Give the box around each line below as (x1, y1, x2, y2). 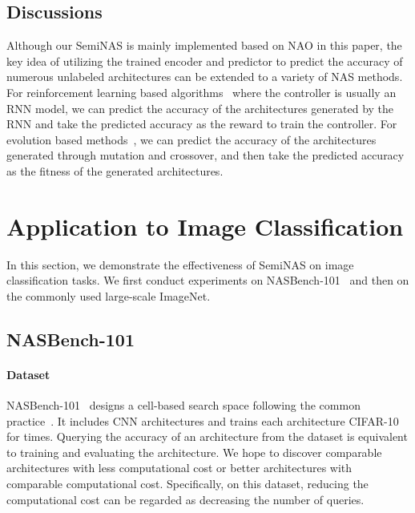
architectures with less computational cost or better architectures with (6, 459, 353, 476)
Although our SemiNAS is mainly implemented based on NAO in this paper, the (6, 37, 402, 54)
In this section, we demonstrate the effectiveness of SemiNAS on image (6, 256, 354, 273)
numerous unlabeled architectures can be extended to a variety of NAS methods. (6, 68, 403, 85)
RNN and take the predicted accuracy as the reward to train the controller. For (6, 115, 397, 132)
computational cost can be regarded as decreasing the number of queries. (6, 491, 365, 507)
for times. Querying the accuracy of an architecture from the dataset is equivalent (6, 428, 408, 445)
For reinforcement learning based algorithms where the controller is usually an (6, 83, 397, 100)
